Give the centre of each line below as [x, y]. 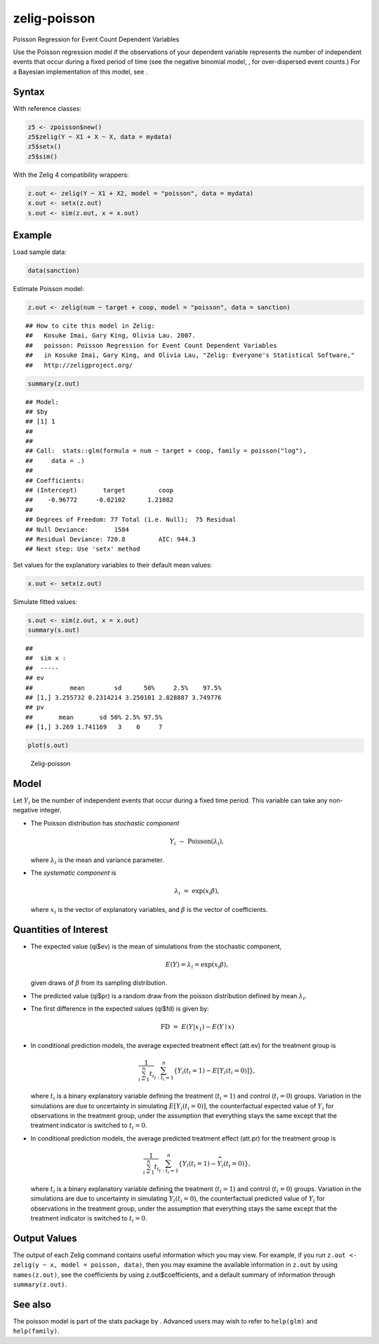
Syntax [29, 92]
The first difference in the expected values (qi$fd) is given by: [120, 1009]
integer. [51, 810]
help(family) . [36, 1331]
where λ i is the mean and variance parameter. [97, 861]
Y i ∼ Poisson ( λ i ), [197, 842]
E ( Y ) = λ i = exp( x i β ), [197, 965]
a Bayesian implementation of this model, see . [80, 72]
